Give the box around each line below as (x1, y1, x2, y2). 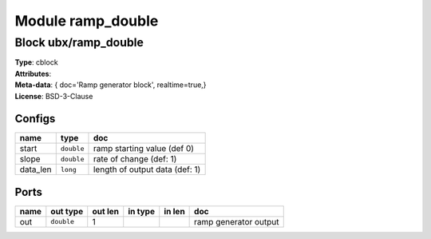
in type (128, 205, 156, 217)
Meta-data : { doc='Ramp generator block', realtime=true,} (14, 80, 207, 90)
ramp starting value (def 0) (93, 143, 195, 154)
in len (164, 205, 185, 217)
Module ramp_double (14, 12, 159, 30)
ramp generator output (194, 216, 279, 227)
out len (92, 205, 120, 217)
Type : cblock (14, 58, 59, 67)
